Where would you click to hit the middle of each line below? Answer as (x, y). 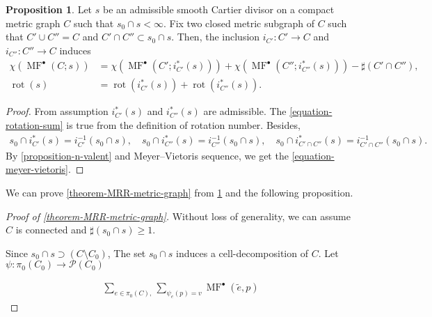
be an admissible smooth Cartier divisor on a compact (218, 9)
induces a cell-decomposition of (242, 253)
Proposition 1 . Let (49, 9)
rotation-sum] (34, 125)
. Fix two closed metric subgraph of (239, 23)
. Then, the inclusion (216, 37)
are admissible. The (245, 111)
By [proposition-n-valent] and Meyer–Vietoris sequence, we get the (147, 155)
